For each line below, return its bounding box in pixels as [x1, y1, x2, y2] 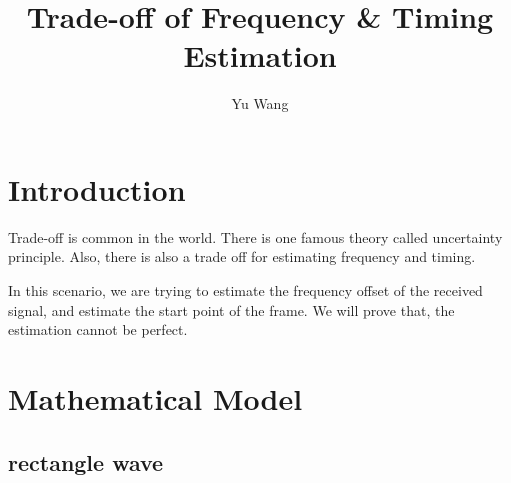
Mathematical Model [8, 378, 303, 418]
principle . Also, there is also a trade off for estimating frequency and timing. [8, 246, 476, 267]
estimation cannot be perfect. [8, 319, 188, 340]
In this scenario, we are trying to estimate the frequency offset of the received [8, 280, 483, 301]
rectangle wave [8, 446, 164, 477]
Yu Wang [231, 93, 289, 114]
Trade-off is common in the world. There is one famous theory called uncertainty [8, 226, 503, 247]
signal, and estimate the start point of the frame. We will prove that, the [8, 299, 455, 320]
